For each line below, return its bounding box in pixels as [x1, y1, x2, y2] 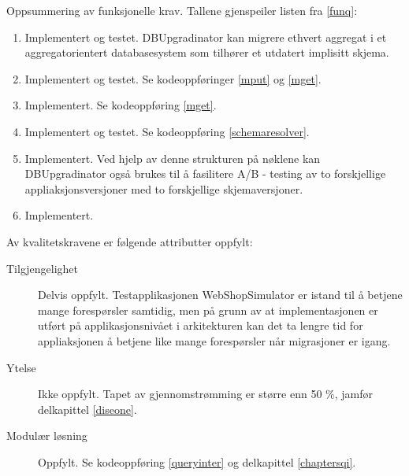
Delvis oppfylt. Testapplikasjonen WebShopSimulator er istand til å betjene [38, 286, 403, 303]
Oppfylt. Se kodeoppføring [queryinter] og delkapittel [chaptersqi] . [38, 453, 356, 470]
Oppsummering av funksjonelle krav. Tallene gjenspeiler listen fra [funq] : [6, 2, 358, 18]
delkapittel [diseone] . [38, 400, 137, 417]
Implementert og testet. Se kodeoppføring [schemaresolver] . [24, 123, 310, 139]
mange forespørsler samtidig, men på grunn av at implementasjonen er [38, 301, 378, 318]
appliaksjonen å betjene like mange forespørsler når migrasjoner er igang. [38, 332, 391, 349]
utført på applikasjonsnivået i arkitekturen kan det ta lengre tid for [38, 317, 363, 334]
